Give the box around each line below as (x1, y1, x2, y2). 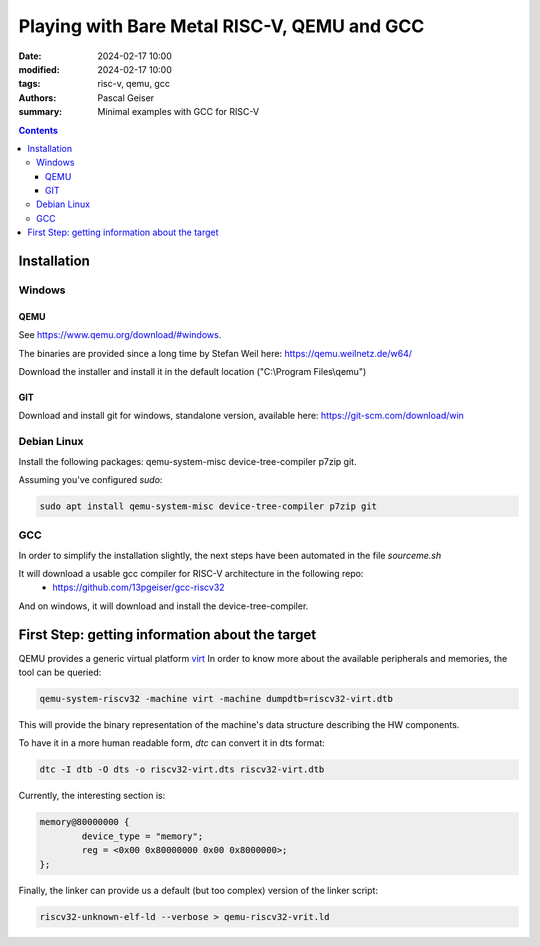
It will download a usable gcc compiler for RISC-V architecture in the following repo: (18, 568, 364, 580)
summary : (18, 106, 63, 118)
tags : (18, 78, 41, 90)
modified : (18, 63, 60, 75)
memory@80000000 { (39, 816, 130, 828)
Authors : (18, 91, 57, 104)
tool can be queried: (18, 666, 102, 679)
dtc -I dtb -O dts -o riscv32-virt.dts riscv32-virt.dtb (39, 764, 325, 775)
